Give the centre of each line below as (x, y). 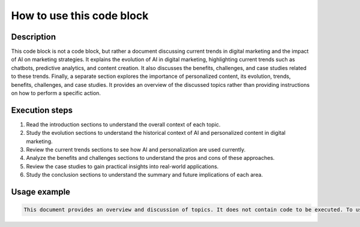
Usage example (41, 192)
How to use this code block (80, 16)
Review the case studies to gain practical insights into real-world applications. (122, 166)
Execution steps (42, 110)
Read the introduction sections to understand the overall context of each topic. (123, 124)
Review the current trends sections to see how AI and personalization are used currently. (136, 150)
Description (34, 37)
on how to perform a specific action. (56, 93)
